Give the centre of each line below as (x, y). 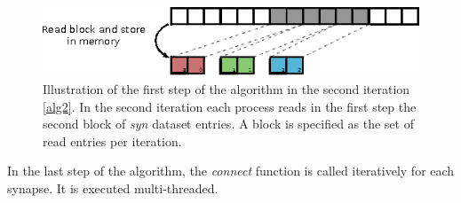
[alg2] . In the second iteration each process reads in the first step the (230, 106)
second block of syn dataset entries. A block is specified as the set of (228, 124)
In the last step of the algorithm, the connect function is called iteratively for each (231, 171)
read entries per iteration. (112, 141)
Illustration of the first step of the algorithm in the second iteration (227, 89)
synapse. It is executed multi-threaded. (113, 188)
